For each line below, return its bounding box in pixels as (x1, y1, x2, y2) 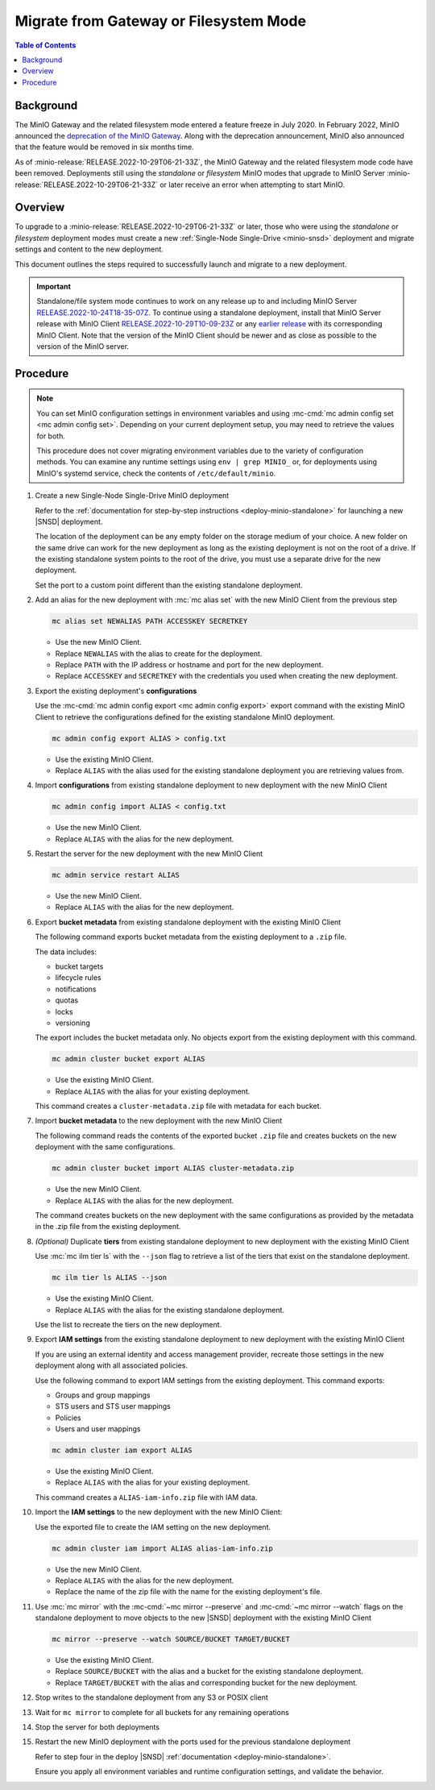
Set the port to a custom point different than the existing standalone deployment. (35, 580, 304, 590)
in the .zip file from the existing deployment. (35, 1222, 181, 1231)
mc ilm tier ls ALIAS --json (52, 1273, 168, 1282)
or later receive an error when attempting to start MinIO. (159, 180, 346, 189)
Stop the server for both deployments (35, 1722, 160, 1732)
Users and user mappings (55, 1424, 141, 1434)
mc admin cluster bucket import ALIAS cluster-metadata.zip (52, 1164, 295, 1173)
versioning (55, 1018, 90, 1028)
